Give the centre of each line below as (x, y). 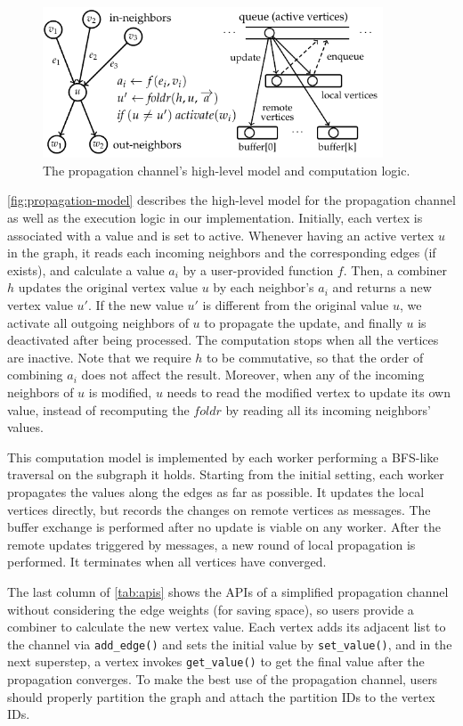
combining (35, 375)
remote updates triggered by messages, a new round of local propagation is (211, 544)
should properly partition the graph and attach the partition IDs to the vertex (221, 696)
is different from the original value (296, 305)
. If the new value (135, 305)
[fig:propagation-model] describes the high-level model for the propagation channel (231, 200)
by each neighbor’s (264, 287)
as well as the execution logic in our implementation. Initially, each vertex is (215, 218)
